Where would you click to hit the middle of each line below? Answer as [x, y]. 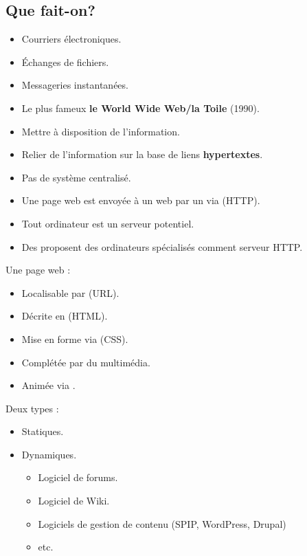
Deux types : [32, 408]
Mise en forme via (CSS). [75, 338]
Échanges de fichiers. [65, 62]
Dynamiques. [49, 454]
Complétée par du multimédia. [86, 362]
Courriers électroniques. [71, 39]
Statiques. [43, 431]
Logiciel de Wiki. [74, 501]
